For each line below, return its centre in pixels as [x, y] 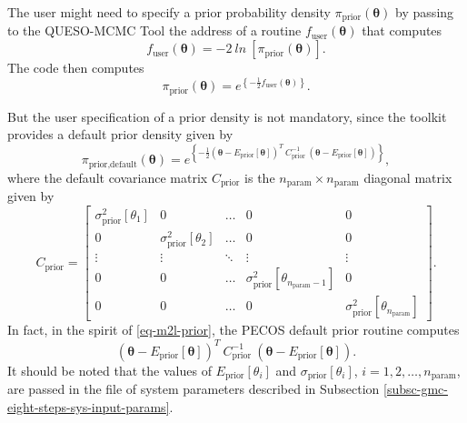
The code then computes [76, 68]
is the [260, 177]
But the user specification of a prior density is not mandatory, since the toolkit [227, 116]
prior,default [113, 164]
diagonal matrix [408, 177]
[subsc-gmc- [416, 388]
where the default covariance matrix [108, 177]
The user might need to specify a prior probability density [169, 12]
